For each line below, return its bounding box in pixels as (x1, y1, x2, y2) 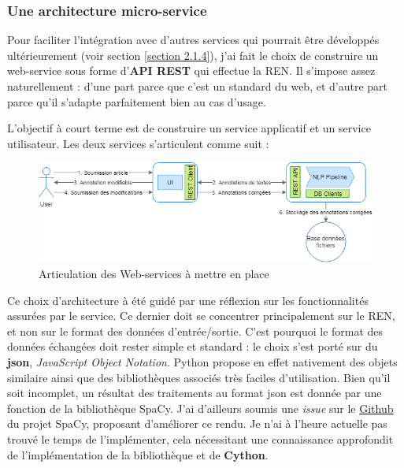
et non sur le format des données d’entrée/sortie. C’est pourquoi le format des (7, 322, 384, 339)
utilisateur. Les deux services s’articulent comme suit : (7, 135, 269, 151)
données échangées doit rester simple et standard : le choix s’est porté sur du (7, 338, 378, 355)
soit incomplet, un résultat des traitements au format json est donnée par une (7, 384, 382, 401)
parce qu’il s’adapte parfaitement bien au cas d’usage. (7, 93, 266, 110)
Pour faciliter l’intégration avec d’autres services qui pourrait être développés (7, 32, 380, 48)
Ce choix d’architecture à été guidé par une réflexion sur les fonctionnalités (7, 292, 369, 308)
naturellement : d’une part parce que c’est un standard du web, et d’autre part (7, 78, 388, 94)
